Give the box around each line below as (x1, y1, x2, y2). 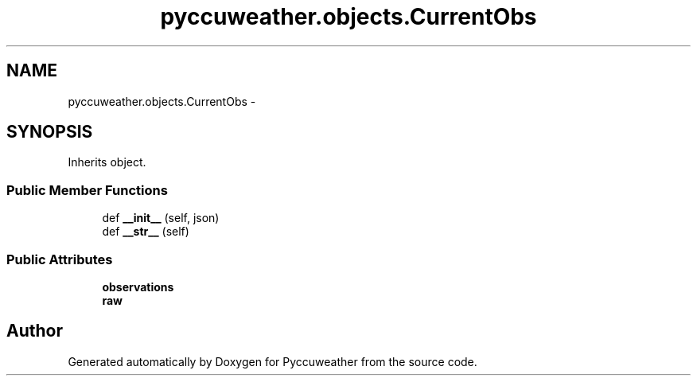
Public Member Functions (6, 181, 168, 198)
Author (6, 321, 63, 341)
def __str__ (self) (102, 224, 189, 239)
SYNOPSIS (6, 122, 93, 142)
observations (102, 279, 174, 294)
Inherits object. (68, 155, 146, 170)
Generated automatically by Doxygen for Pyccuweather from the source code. (68, 354, 477, 368)
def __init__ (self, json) (102, 211, 220, 225)
